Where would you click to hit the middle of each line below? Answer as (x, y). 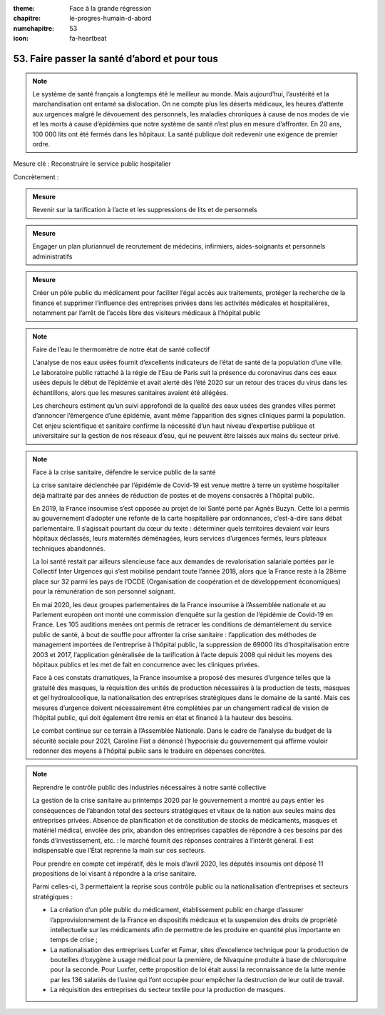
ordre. (41, 144)
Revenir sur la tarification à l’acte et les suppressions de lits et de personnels (145, 210)
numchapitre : (34, 28)
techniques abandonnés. (69, 548)
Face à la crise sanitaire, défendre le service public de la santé (124, 472)
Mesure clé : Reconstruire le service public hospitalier (92, 164)
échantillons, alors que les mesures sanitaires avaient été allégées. (130, 392)
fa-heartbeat (88, 39)
